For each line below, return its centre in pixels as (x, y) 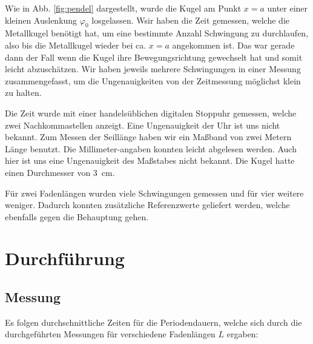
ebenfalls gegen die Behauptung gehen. (77, 216)
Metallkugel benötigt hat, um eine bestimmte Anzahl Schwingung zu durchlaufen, (157, 33)
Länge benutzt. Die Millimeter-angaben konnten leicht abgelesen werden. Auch (151, 148)
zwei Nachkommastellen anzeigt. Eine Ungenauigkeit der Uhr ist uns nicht (143, 125)
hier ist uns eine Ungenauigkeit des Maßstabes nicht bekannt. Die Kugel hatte (150, 160)
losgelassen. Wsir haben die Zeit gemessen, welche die (190, 20)
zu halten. (23, 93)
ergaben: (242, 334)
